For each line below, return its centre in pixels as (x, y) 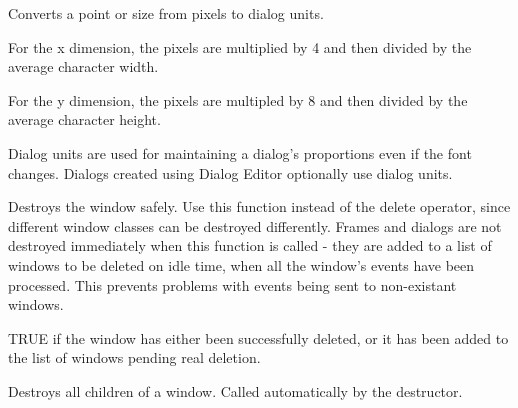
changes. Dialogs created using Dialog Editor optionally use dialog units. (230, 172)
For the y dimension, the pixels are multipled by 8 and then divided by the (238, 99)
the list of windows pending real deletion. (134, 357)
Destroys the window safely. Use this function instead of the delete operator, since (259, 206)
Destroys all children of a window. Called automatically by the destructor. (235, 390)
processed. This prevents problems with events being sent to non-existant (232, 284)
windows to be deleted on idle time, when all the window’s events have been (241, 264)
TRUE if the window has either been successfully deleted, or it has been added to (258, 337)
